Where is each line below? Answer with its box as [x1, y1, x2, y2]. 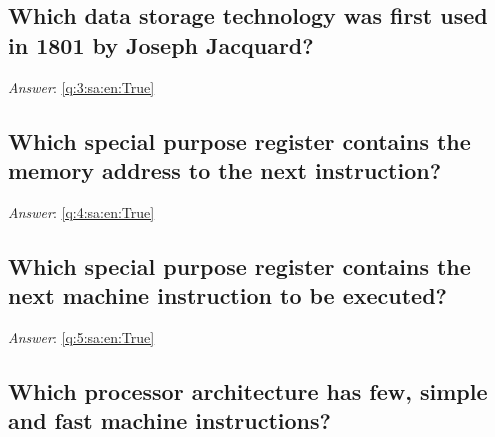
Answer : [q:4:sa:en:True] [8, 201, 155, 222]
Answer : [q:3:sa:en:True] [8, 76, 155, 97]
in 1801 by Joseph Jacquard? [8, 29, 314, 60]
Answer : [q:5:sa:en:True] [8, 326, 155, 347]
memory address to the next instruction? [8, 154, 442, 185]
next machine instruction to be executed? [8, 280, 448, 311]
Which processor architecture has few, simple [8, 375, 488, 406]
